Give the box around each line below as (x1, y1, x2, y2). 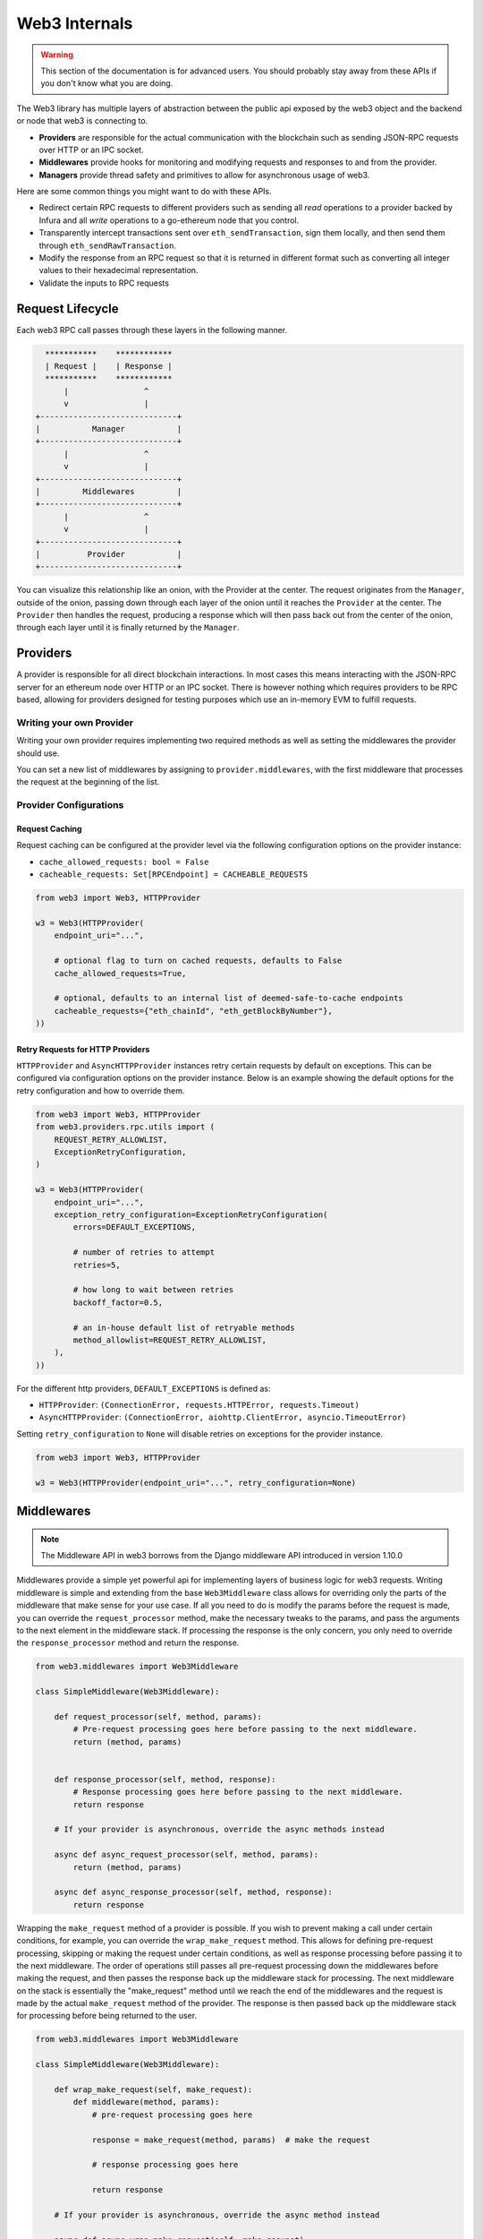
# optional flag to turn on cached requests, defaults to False (54, 956, 343, 966)
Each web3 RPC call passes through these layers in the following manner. (16, 324, 288, 335)
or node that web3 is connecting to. (16, 116, 148, 126)
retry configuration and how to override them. (16, 1085, 185, 1096)
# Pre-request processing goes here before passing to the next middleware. (72, 1724, 418, 1735)
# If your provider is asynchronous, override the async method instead (54, 2209, 380, 2220)
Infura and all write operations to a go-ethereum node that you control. (38, 215, 300, 226)
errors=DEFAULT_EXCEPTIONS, (72, 1222, 197, 1232)
